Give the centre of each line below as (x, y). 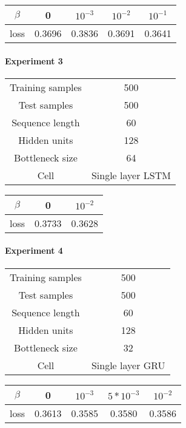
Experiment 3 (34, 60)
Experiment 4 (34, 250)
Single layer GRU (128, 365)
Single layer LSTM (131, 175)
